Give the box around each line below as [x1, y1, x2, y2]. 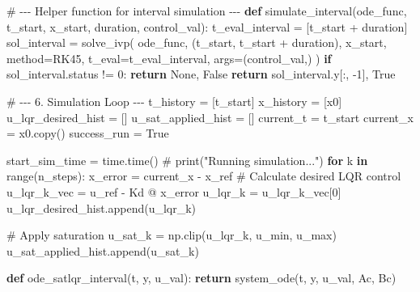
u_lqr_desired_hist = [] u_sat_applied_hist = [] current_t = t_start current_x [6, 108, 414, 125]
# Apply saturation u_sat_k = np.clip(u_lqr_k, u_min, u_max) [6, 226, 337, 243]
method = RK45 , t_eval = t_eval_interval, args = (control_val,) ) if [6, 49, 332, 66]
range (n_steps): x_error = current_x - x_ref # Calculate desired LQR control [6, 167, 401, 184]
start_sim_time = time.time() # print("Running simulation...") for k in [6, 151, 368, 168]
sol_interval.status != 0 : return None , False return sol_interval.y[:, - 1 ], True [6, 66, 396, 83]
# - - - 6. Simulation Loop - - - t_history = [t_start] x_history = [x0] [6, 92, 342, 109]
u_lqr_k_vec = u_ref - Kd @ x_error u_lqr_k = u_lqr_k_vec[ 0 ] [6, 183, 342, 200]
